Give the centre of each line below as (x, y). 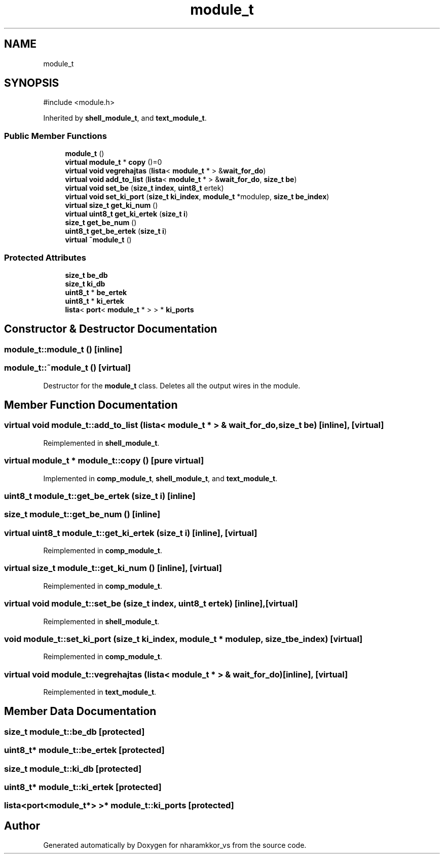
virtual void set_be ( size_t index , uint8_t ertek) (144, 188)
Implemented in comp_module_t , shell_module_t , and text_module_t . (160, 478)
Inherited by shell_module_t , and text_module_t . (125, 118)
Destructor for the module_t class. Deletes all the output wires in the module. (172, 385)
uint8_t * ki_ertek (95, 301)
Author (22, 826)
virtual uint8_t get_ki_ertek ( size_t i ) (126, 214)
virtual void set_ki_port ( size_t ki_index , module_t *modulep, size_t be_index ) (197, 197)
